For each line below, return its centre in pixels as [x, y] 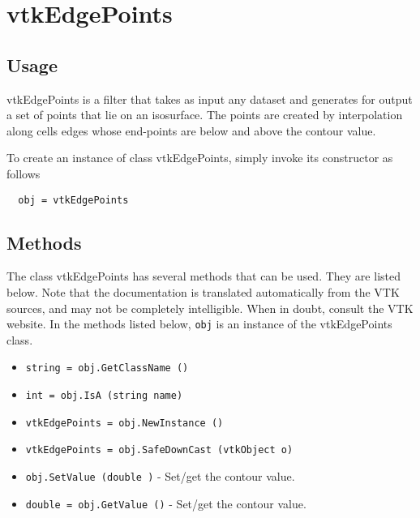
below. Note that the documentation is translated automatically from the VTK [203, 292]
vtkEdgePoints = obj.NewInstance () [124, 423]
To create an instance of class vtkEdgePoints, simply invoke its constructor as [200, 158]
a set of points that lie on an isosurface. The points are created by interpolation [205, 115]
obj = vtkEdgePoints [73, 200]
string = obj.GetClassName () [107, 368]
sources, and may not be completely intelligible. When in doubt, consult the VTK [210, 308]
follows [24, 173]
